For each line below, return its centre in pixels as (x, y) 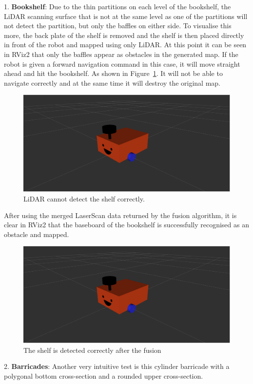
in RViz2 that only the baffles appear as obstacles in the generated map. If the (121, 54)
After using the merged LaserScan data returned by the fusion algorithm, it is (120, 215)
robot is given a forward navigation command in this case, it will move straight (122, 64)
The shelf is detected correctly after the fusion (92, 350)
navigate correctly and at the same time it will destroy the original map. (112, 82)
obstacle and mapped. (37, 234)
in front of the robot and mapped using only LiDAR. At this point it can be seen (125, 45)
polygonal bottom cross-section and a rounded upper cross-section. (104, 376)
